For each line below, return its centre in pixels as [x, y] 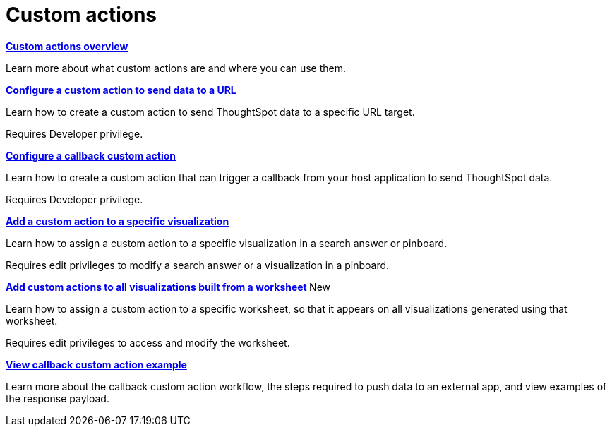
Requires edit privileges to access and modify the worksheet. [148, 342]
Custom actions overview [67, 46]
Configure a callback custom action [91, 155]
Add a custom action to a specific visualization [118, 221]
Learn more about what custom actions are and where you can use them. [176, 68]
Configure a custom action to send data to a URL [121, 90]
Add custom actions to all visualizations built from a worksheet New [168, 287]
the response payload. [58, 398]
